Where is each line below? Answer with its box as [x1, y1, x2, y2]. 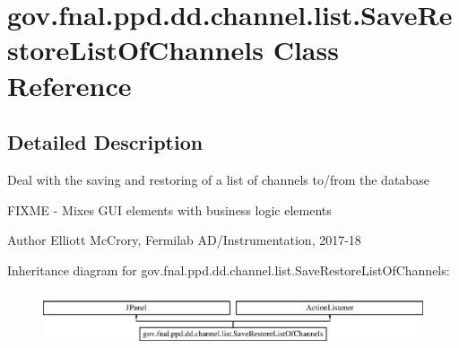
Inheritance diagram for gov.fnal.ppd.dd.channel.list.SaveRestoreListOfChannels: [7, 260, 450, 279]
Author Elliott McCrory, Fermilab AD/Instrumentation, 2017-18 [7, 231, 361, 249]
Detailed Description [7, 128, 204, 156]
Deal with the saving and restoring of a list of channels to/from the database [7, 170, 429, 188]
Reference [7, 66, 132, 103]
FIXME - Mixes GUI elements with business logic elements [7, 200, 332, 219]
